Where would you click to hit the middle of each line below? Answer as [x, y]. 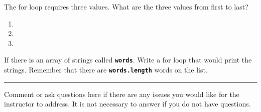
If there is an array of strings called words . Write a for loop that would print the [128, 60]
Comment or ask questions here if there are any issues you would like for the [122, 94]
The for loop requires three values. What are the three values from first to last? [126, 6]
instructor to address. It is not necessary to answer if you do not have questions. [127, 104]
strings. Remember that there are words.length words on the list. [106, 70]
